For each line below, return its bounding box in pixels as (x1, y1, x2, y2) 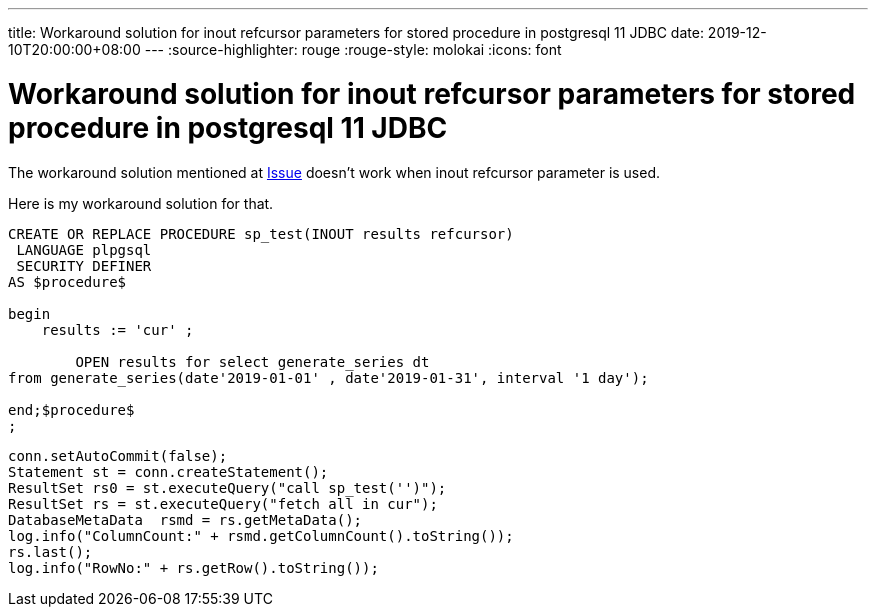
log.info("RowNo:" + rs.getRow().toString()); (8, 559, 379, 576)
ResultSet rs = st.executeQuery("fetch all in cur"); (8, 495, 438, 512)
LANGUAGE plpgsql (16, 241, 152, 258)
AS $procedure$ (8, 273, 127, 290)
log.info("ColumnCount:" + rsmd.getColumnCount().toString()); (8, 527, 514, 544)
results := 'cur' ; (41, 321, 194, 338)
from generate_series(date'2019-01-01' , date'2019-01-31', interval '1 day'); (8, 369, 649, 386)
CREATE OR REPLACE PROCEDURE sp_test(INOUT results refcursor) (8, 225, 514, 242)
